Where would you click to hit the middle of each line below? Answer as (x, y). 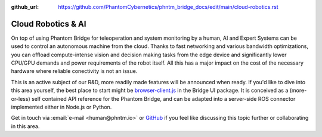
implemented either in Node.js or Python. (61, 107)
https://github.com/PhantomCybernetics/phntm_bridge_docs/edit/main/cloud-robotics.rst (168, 7)
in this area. (25, 126)
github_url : (25, 7)
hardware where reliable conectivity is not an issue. (74, 71)
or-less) (21, 98)
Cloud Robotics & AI (49, 24)
